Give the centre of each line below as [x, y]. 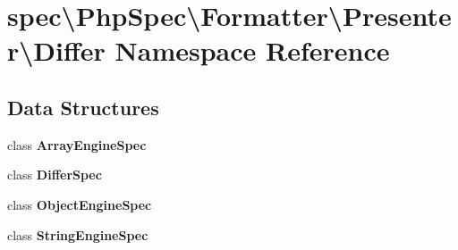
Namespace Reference [252, 50]
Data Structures [83, 107]
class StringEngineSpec [78, 234]
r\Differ [56, 50]
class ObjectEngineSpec [80, 204]
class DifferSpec [55, 175]
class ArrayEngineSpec [77, 144]
